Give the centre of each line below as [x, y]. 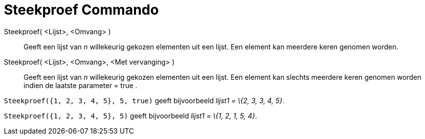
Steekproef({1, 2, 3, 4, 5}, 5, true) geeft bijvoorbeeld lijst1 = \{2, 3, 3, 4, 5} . [144, 100]
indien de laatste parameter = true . [80, 85]
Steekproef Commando [81, 10]
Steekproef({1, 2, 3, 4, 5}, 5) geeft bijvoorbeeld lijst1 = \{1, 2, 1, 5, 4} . [131, 116]
